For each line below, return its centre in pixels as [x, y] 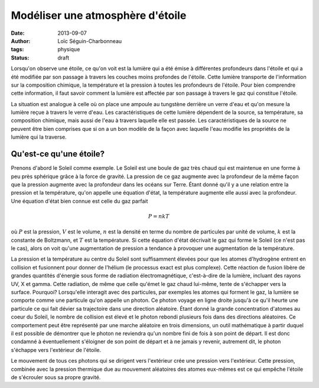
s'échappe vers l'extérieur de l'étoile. [56, 350]
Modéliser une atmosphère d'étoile [99, 15]
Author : [21, 41]
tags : [17, 50]
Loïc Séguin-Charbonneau [90, 41]
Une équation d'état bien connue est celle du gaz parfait [79, 201]
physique [69, 50]
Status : [20, 57]
